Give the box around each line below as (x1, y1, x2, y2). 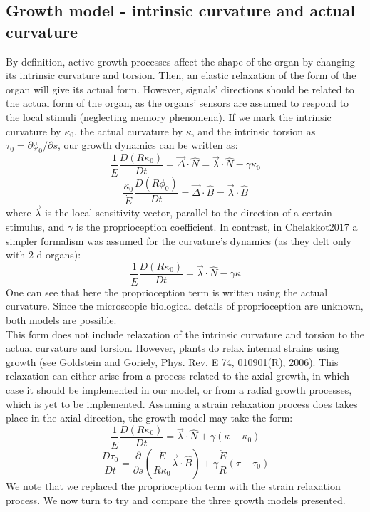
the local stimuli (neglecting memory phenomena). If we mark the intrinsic (6, 109, 332, 124)
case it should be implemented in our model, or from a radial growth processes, (6, 382, 352, 397)
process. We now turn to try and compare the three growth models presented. (6, 492, 346, 507)
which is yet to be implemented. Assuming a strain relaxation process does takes (6, 396, 358, 411)
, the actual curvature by (73, 123, 183, 138)
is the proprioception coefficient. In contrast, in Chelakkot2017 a (76, 219, 358, 234)
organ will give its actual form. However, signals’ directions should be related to (6, 81, 354, 96)
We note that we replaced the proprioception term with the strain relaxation (6, 478, 341, 493)
